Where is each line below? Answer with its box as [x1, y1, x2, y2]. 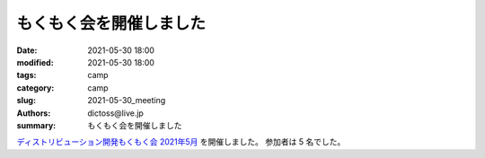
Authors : [16, 108, 51, 118]
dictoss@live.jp [87, 108, 144, 118]
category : [16, 82, 55, 93]
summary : [16, 119, 57, 130]
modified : [16, 57, 54, 67]
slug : [16, 95, 36, 106]
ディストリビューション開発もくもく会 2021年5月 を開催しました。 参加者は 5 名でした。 [16, 136, 346, 147]
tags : [16, 70, 37, 81]
